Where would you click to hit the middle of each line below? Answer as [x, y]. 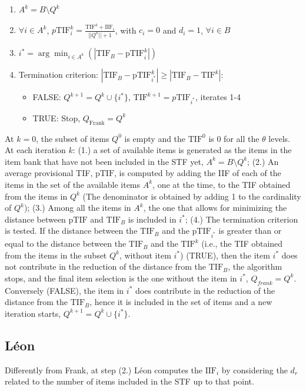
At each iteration [35, 150]
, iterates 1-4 [218, 97]
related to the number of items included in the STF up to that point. [129, 381]
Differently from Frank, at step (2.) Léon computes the [104, 370]
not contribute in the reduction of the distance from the [106, 266]
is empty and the [155, 138]
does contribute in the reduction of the [205, 290]
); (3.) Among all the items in [77, 208]
